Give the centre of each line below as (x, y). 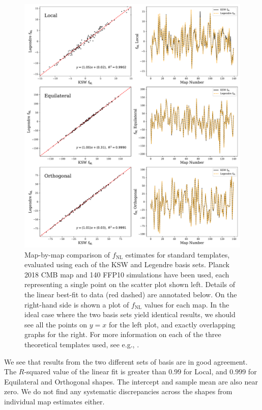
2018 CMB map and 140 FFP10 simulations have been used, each (127, 274)
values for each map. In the (187, 304)
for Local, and (205, 371)
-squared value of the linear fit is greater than (95, 371)
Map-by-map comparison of (67, 254)
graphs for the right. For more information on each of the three (123, 334)
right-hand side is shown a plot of (77, 304)
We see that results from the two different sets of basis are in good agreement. (126, 361)
